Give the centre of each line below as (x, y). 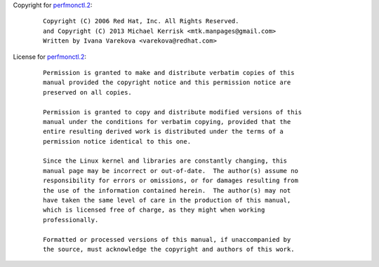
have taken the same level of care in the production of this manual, (167, 200)
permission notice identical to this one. (117, 141)
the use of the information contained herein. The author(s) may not (167, 190)
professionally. (71, 220)
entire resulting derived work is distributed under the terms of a (163, 132)
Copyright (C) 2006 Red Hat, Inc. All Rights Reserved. (141, 21)
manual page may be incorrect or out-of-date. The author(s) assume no (171, 171)
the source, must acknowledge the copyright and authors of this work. (169, 249)
